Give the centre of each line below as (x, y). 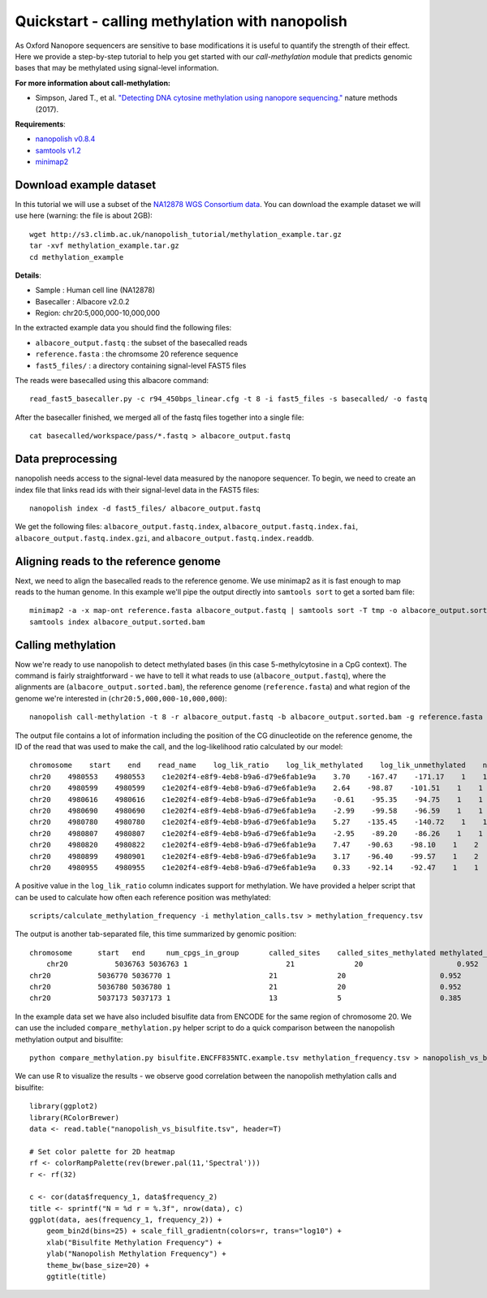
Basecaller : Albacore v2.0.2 (82, 301)
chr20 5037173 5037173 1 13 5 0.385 (246, 998)
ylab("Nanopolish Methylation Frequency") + (136, 1254)
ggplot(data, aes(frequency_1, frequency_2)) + (126, 1220)
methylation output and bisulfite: (69, 1039)
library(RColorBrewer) (75, 1117)
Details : (28, 275)
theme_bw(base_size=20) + (98, 1265)
